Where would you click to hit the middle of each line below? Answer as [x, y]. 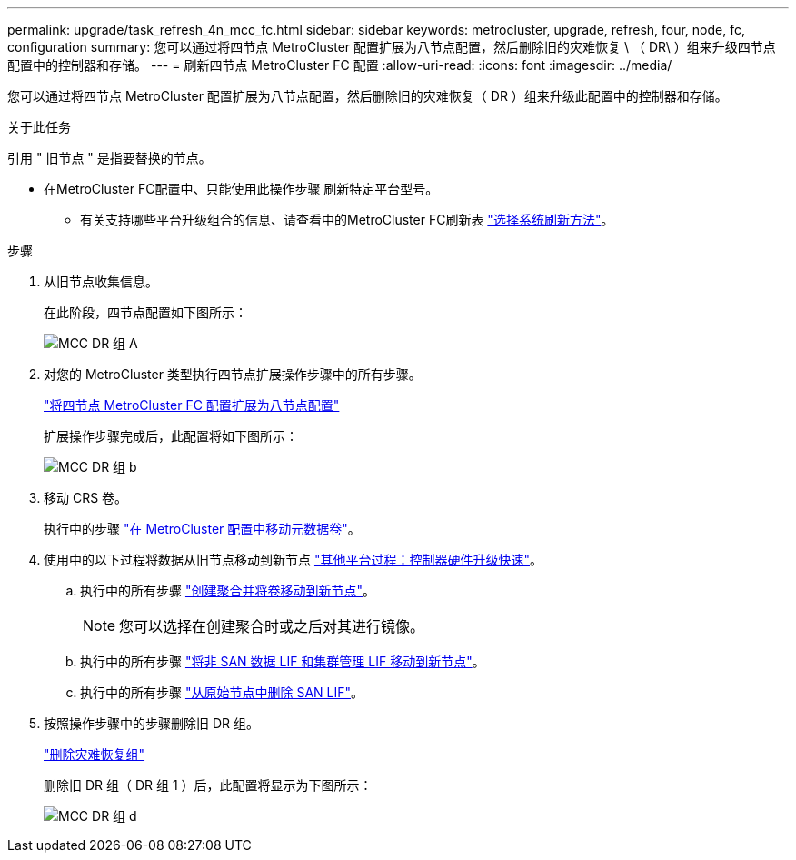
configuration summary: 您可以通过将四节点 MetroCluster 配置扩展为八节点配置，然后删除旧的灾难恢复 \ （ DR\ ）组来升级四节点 [392, 47]
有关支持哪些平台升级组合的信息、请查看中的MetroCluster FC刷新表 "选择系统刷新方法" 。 [347, 220]
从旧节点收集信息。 [101, 281]
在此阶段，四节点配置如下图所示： [145, 312]
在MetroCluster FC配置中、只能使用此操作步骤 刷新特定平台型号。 [241, 189]
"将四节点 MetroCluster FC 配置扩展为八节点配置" [192, 405]
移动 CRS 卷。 [86, 498]
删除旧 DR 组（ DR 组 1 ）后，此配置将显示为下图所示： [208, 785]
